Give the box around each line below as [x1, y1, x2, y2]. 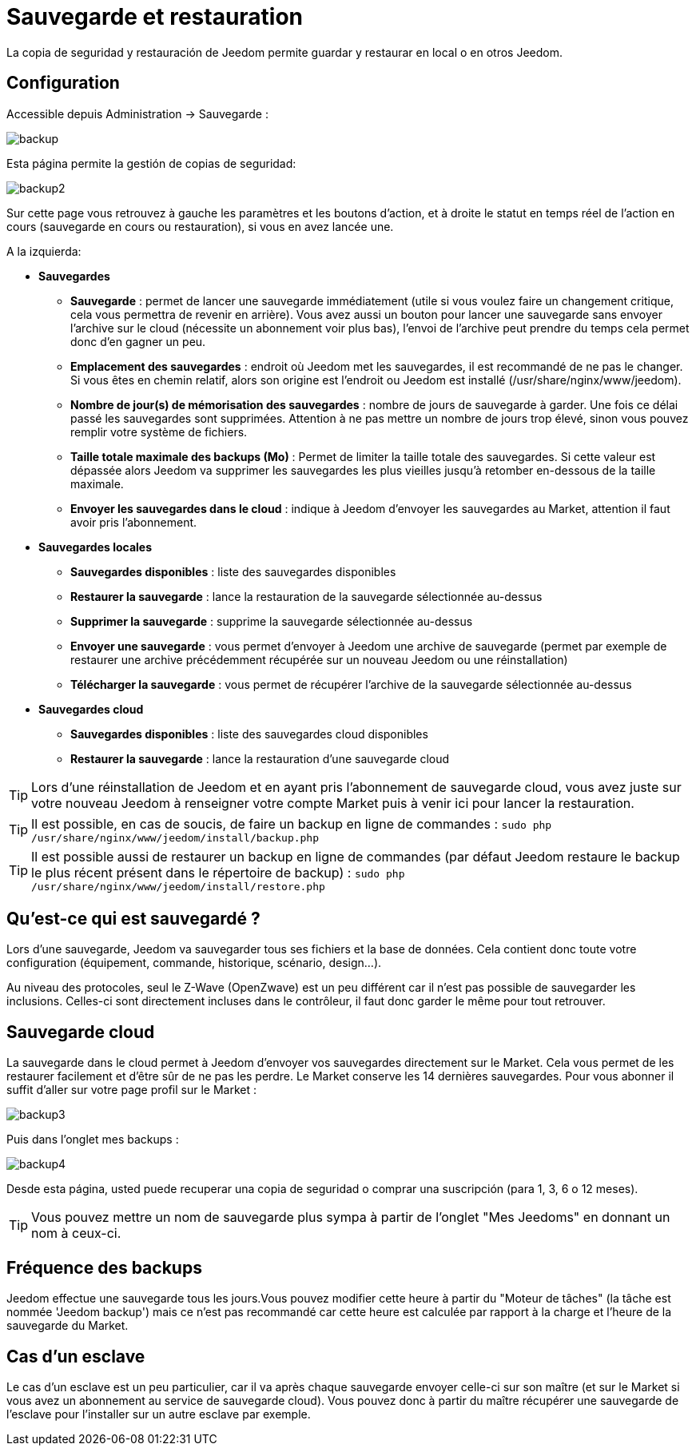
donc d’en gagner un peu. [70, 334, 206, 348]
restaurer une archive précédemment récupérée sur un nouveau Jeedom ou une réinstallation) [70, 652, 568, 666]
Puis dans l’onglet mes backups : [6, 1132, 179, 1147]
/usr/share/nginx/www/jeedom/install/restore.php [31, 880, 325, 893]
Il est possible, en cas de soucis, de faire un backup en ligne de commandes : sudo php [31, 815, 552, 832]
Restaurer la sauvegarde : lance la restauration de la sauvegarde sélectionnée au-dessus [70, 589, 543, 603]
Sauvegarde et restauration [6, 3, 304, 30]
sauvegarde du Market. [6, 1319, 129, 1333]
